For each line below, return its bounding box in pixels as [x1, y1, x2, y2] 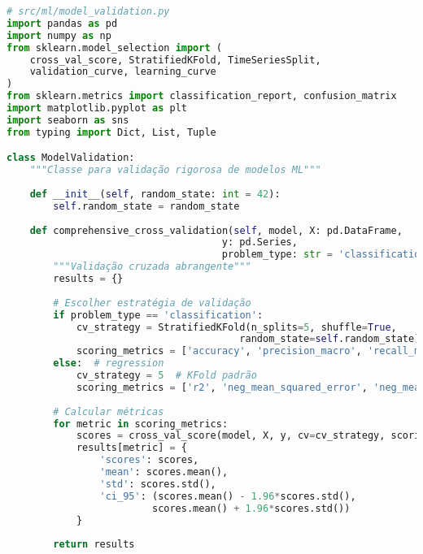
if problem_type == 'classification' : [53, 309, 264, 321]
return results [53, 539, 135, 551]
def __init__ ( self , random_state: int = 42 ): [29, 188, 281, 200]
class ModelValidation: [7, 152, 135, 164]
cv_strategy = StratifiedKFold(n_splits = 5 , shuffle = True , [76, 321, 397, 333]
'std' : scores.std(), [99, 478, 216, 490]
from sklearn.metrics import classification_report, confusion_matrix [7, 90, 397, 102]
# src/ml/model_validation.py [7, 6, 170, 17]
